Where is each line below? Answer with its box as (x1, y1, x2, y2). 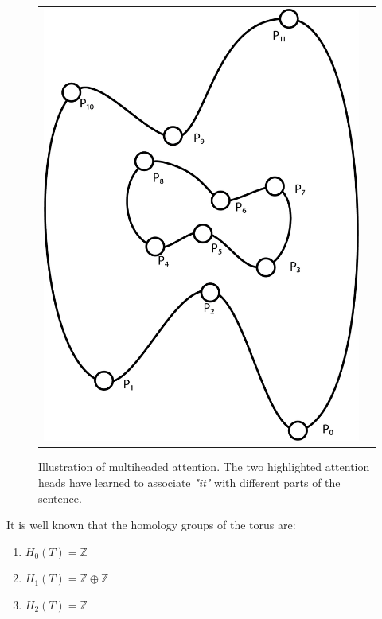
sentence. (38, 489, 82, 506)
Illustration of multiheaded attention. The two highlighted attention (38, 458, 370, 475)
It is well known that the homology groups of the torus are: (6, 516, 296, 533)
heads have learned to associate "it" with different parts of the (38, 474, 341, 490)
